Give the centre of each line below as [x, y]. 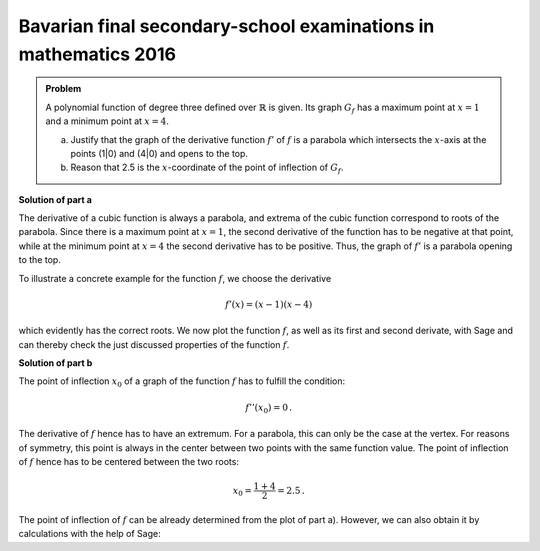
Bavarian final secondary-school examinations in [226, 26]
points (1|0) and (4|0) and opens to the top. [159, 153]
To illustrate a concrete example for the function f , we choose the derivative [175, 278]
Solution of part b [55, 363]
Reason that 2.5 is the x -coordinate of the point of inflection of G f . [207, 168]
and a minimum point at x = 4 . [107, 121]
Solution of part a [55, 199]
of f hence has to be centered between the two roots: [129, 461]
